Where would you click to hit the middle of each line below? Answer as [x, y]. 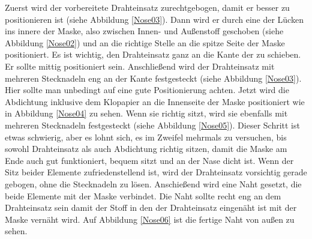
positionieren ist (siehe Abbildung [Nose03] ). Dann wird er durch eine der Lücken [154, 19]
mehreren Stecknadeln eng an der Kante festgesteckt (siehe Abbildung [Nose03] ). [153, 78]
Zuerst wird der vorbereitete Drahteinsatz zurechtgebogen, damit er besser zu [147, 7]
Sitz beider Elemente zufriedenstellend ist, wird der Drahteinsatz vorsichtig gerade [156, 172]
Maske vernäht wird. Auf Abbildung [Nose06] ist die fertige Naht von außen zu [150, 219]
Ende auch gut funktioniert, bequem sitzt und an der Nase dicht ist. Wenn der [149, 160]
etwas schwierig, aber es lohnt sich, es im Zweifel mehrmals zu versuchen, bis [146, 137]
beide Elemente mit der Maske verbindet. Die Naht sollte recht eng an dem [143, 195]
